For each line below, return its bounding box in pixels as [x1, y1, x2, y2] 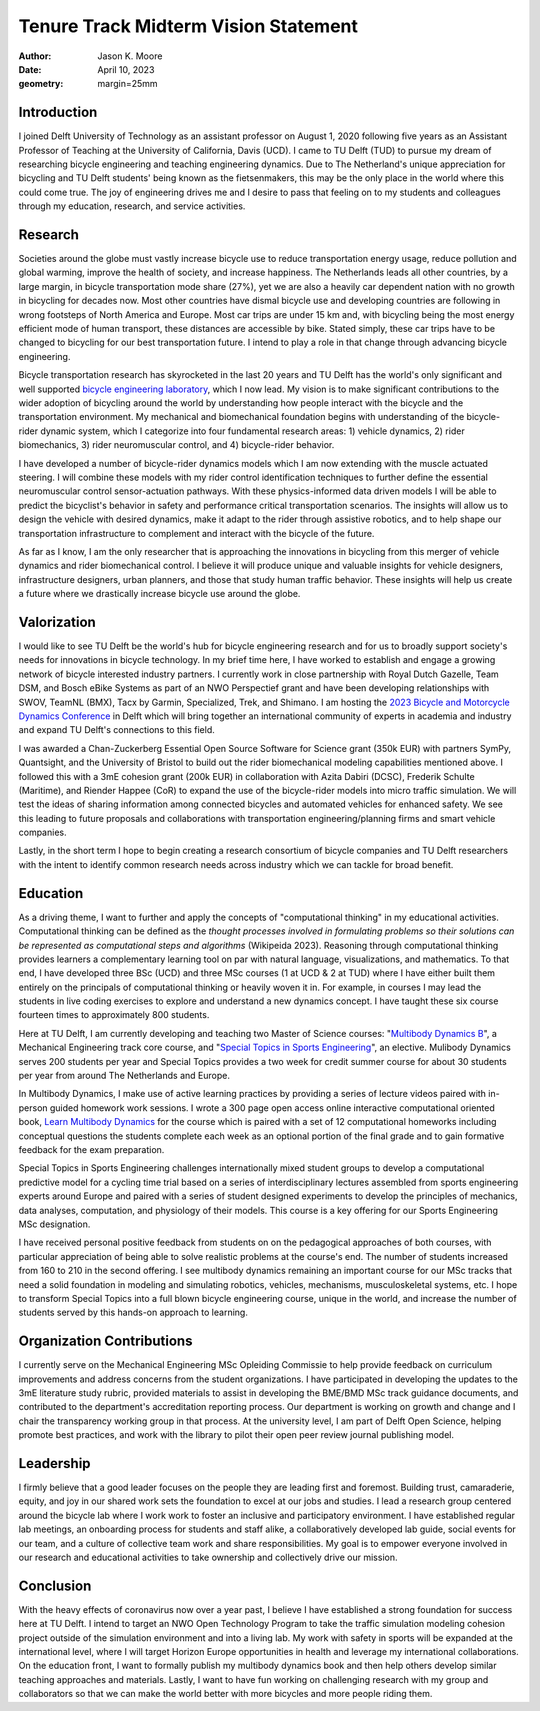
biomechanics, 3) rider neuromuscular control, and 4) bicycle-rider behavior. [18, 439, 335, 451]
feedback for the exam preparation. [18, 1144, 165, 1155]
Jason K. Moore [97, 50, 163, 62]
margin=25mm [97, 78, 159, 90]
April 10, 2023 [97, 63, 155, 75]
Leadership [18, 1455, 91, 1472]
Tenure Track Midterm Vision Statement [18, 15, 359, 37]
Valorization [18, 613, 97, 630]
